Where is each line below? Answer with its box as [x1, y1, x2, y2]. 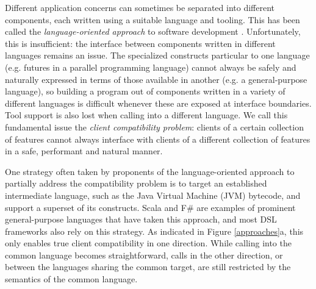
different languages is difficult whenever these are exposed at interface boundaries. [5, 96, 312, 109]
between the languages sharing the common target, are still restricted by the [5, 260, 291, 273]
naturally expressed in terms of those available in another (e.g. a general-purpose [5, 73, 307, 85]
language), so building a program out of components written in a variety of [5, 85, 285, 98]
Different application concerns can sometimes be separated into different [5, 1, 275, 13]
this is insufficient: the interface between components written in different [5, 37, 276, 49]
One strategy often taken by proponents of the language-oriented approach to [5, 165, 295, 177]
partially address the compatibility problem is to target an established [5, 177, 267, 190]
